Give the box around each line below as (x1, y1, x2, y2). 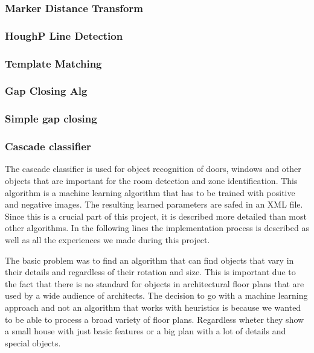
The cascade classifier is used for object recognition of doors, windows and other (5, 162, 301, 175)
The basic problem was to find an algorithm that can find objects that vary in (5, 253, 294, 266)
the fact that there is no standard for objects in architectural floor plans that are (5, 277, 304, 290)
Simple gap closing (5, 111, 97, 126)
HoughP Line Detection (5, 28, 123, 43)
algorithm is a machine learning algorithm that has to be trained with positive (5, 186, 295, 199)
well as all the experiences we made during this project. (5, 234, 210, 246)
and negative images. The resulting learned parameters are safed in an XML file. (5, 198, 303, 211)
